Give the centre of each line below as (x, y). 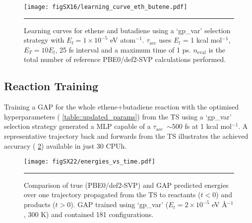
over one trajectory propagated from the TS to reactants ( (112, 195)
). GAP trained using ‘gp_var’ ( (120, 204)
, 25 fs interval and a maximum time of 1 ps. (123, 49)
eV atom (123, 40)
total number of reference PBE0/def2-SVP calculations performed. (125, 59)
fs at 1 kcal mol (208, 126)
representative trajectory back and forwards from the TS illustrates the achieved (126, 136)
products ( (40, 204)
